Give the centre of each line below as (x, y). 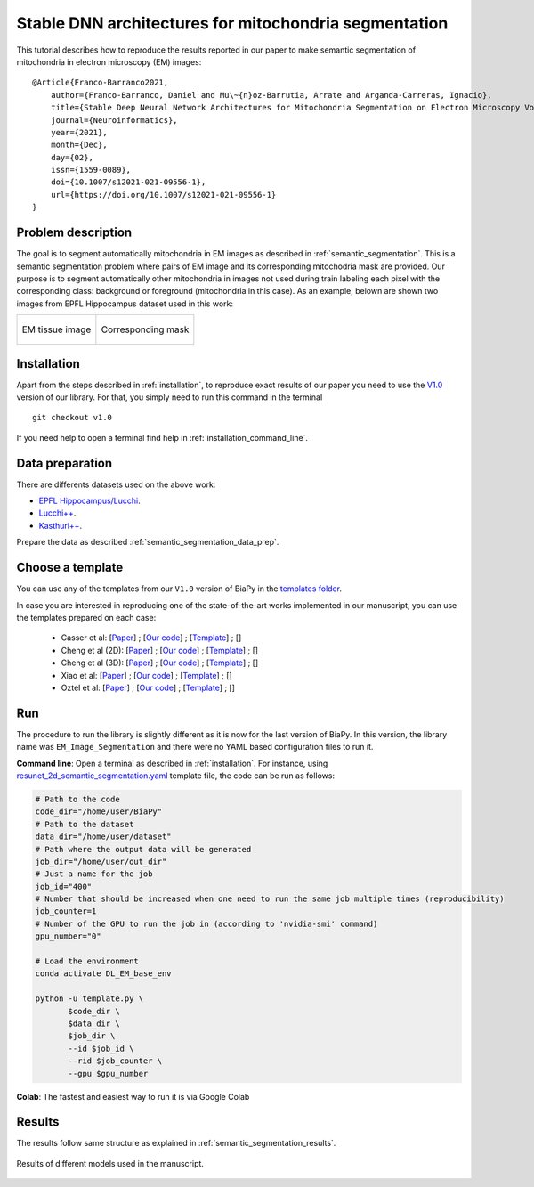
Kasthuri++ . (61, 525)
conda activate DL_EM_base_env (104, 974)
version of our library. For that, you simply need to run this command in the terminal (170, 397)
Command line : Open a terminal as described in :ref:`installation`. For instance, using (172, 763)
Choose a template (70, 568)
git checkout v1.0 (73, 418)
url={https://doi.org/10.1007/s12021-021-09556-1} (163, 195)
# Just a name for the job (94, 874)
